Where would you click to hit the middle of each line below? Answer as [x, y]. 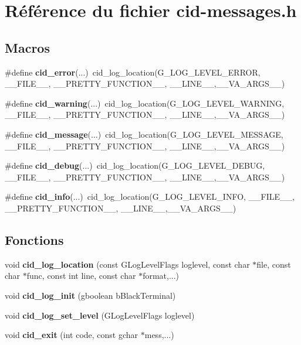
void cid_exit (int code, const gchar [72, 335]
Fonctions [34, 239]
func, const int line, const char [81, 276]
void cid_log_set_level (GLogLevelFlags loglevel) [100, 315]
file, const [274, 264]
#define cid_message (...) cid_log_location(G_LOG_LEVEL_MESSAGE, [144, 134]
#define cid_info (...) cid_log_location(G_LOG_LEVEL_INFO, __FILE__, [150, 197]
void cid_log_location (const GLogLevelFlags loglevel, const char [127, 264]
